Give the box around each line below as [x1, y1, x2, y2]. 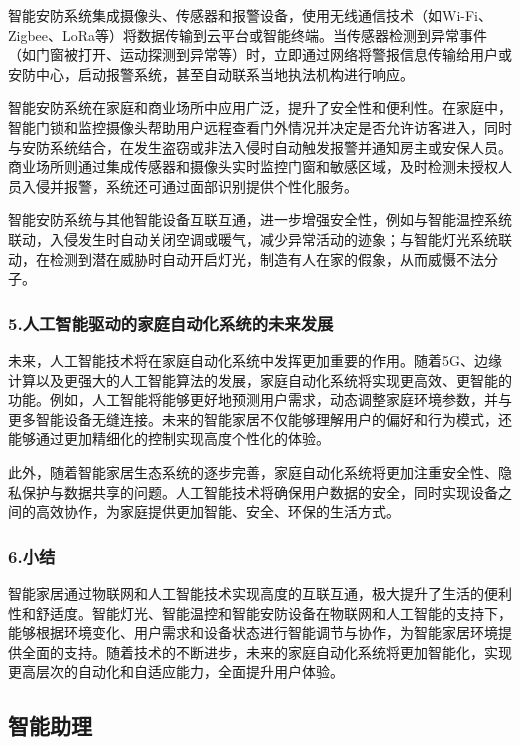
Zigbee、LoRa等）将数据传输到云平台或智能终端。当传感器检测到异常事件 [8, 24, 488, 45]
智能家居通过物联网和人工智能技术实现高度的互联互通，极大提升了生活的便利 [8, 582, 512, 603]
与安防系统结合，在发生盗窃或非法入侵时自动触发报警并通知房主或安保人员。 [8, 136, 512, 157]
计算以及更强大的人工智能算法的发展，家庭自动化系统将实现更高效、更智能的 [8, 369, 512, 390]
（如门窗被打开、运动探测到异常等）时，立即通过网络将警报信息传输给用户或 [8, 44, 512, 65]
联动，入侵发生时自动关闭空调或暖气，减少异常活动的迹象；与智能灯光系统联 [8, 228, 512, 249]
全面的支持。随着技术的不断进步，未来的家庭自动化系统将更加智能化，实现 [21, 641, 512, 662]
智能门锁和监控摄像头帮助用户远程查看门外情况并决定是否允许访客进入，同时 [8, 116, 512, 137]
